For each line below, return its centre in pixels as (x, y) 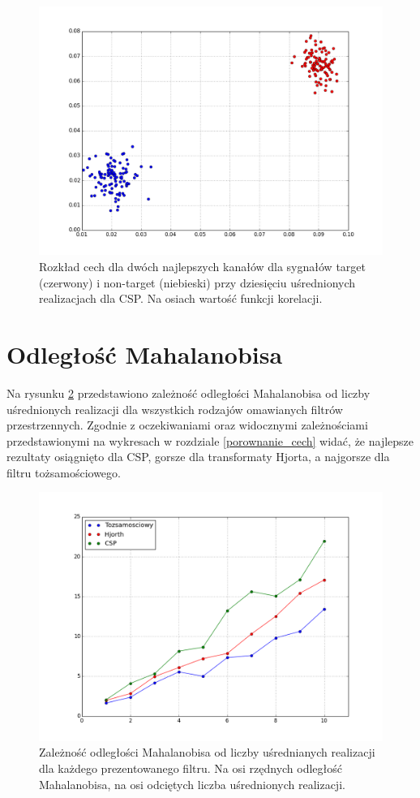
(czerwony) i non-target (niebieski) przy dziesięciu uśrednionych (197, 282)
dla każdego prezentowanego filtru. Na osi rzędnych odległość (191, 768)
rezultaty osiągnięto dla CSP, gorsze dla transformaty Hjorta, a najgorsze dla (198, 457)
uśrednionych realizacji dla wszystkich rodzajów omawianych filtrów (175, 409)
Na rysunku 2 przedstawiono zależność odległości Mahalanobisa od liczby (189, 393)
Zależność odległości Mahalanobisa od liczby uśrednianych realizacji (207, 752)
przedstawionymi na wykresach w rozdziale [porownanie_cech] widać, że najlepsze (210, 440)
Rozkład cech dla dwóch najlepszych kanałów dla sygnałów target (202, 266)
